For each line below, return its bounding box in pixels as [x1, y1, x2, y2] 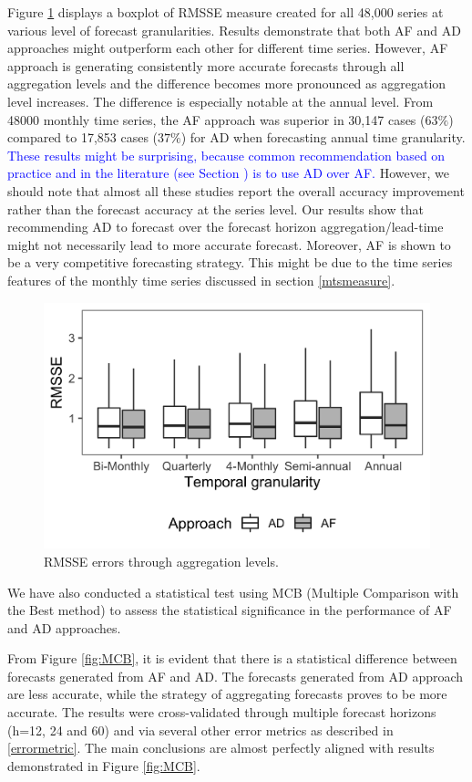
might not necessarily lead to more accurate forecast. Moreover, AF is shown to [7, 235, 451, 254]
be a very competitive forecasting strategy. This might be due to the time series [7, 253, 453, 272]
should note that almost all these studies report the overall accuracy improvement [7, 181, 465, 200]
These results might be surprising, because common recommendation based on [7, 145, 446, 164]
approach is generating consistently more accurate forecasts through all [7, 56, 405, 75]
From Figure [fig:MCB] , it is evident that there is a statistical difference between [7, 649, 457, 668]
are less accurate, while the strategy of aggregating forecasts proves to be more [7, 684, 447, 704]
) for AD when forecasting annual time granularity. [180, 128, 466, 147]
